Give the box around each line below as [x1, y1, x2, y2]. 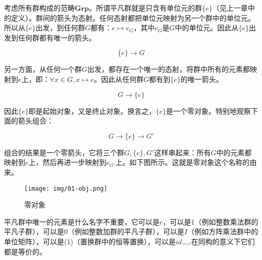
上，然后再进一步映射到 [28, 157, 107, 167]
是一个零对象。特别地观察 [166, 105, 251, 116]
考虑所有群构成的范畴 [4, 3, 75, 13]
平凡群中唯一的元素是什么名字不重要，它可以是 [4, 216, 160, 227]
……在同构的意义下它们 [182, 236, 255, 246]
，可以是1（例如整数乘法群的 [163, 216, 258, 227]
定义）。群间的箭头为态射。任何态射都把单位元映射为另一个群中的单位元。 [11, 12, 255, 23]
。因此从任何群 [94, 73, 144, 84]
